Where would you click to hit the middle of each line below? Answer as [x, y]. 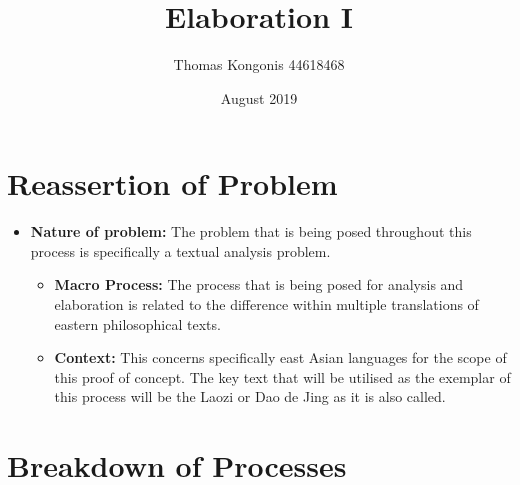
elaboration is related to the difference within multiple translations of [266, 304]
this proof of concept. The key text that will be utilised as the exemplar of [282, 376]
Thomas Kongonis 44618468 [259, 64]
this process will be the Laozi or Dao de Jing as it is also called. [250, 396]
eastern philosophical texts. [137, 323]
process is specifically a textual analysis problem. [180, 250]
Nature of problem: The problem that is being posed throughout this [251, 231]
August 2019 [259, 97]
